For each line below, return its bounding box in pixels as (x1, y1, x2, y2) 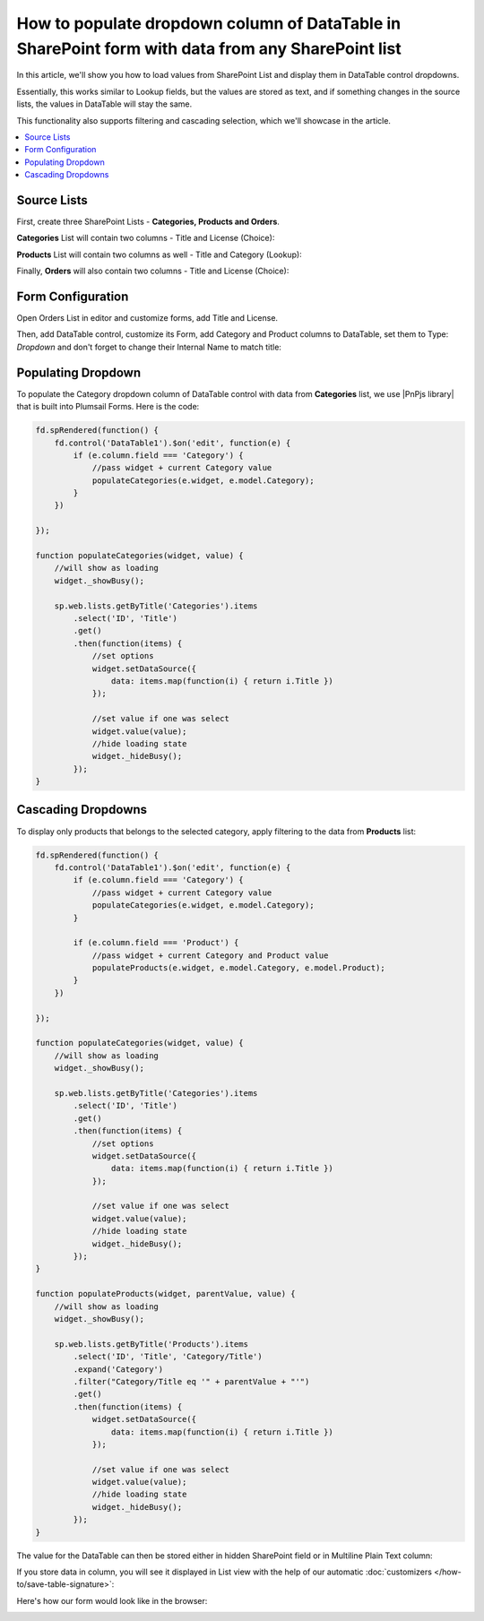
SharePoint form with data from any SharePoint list (16, 39, 402, 58)
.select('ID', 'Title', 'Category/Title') (73, 1351, 264, 1362)
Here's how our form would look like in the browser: (16, 1595, 208, 1606)
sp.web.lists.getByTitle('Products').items (54, 1339, 248, 1349)
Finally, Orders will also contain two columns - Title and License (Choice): (16, 265, 290, 277)
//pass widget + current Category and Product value (91, 950, 329, 961)
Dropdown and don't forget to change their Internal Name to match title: (16, 341, 282, 352)
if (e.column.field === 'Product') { (73, 937, 239, 948)
